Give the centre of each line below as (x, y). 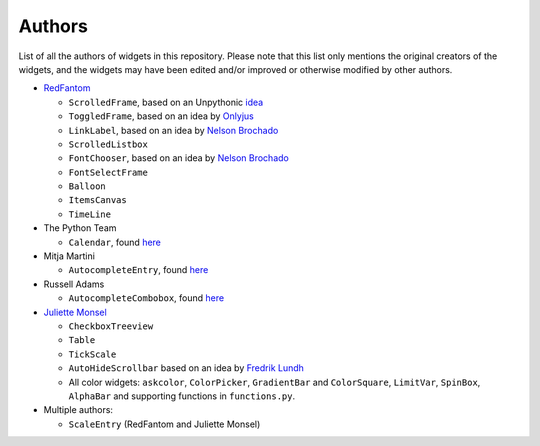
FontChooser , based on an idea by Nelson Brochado (178, 158)
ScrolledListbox (108, 144)
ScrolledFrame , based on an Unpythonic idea (166, 102)
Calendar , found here (115, 242)
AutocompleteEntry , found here (138, 270)
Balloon (87, 186)
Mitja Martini (69, 256)
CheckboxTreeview (111, 326)
